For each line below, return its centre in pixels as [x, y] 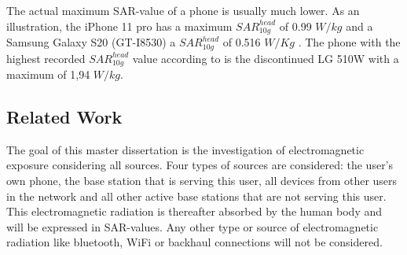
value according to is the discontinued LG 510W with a [266, 58]
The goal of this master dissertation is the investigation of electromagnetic [185, 149]
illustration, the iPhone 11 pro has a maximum [119, 26]
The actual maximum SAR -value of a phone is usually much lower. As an [183, 10]
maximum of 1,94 [48, 74]
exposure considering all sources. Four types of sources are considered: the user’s [200, 165]
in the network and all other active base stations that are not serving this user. [196, 196]
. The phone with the [349, 42]
